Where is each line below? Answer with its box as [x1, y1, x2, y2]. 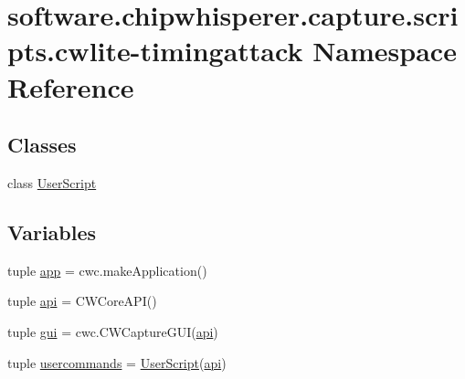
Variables [7, 217, 97, 246]
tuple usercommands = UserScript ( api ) [7, 353, 227, 372]
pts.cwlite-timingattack [7, 32, 303, 69]
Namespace [312, 32, 457, 69]
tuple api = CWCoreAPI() [7, 291, 157, 311]
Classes [7, 131, 77, 159]
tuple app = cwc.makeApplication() [7, 260, 207, 279]
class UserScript [7, 173, 97, 192]
